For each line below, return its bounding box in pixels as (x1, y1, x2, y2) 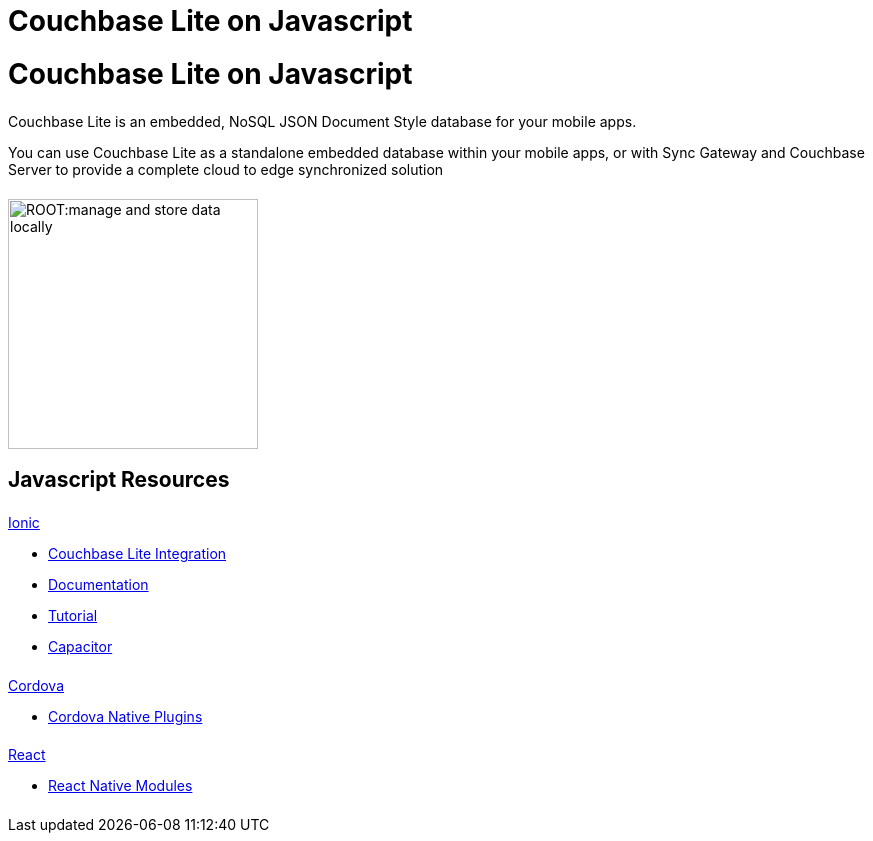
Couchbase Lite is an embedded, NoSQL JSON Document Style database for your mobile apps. (8, 112, 637, 130)
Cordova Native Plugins (48, 707, 203, 725)
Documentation (48, 575, 149, 593)
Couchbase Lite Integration (48, 544, 227, 562)
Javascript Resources (8, 466, 230, 492)
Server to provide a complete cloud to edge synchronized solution (8, 160, 444, 178)
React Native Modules (48, 777, 193, 795)
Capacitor (48, 637, 113, 655)
